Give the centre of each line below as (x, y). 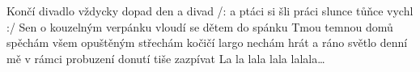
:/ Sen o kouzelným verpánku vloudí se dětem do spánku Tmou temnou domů (200, 26)
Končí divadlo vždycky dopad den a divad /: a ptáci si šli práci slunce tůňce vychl (210, 11)
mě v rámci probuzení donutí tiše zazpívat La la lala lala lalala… (166, 58)
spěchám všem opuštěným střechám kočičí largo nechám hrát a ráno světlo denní (207, 42)
